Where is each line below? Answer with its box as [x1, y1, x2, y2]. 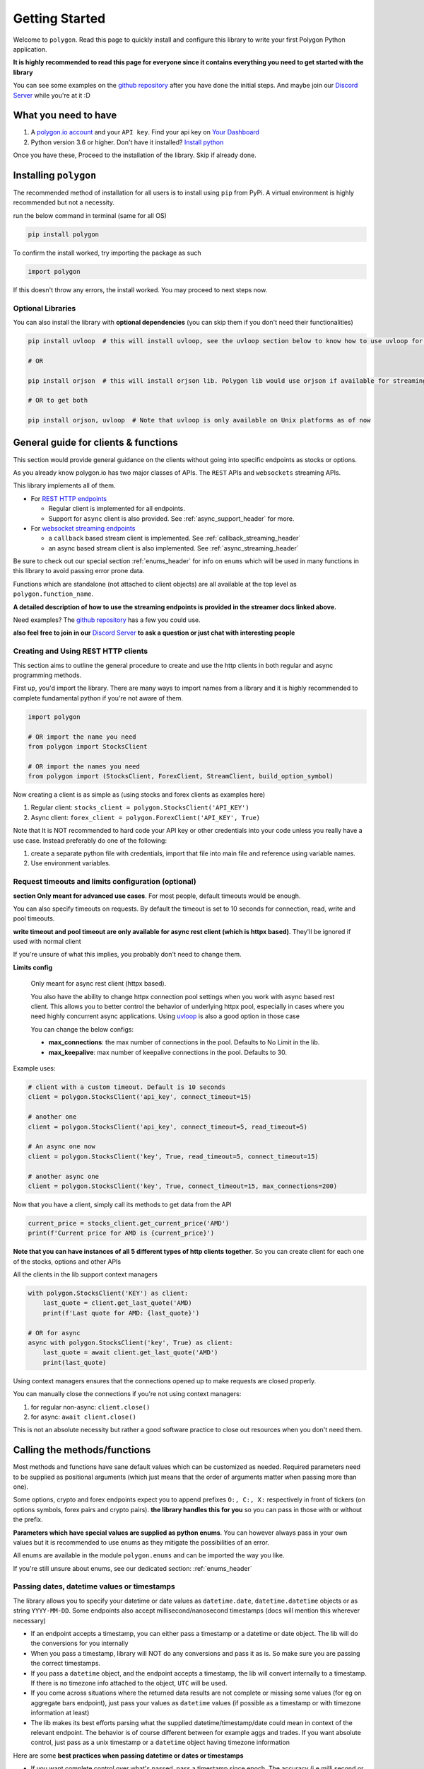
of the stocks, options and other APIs [13, 1257, 122, 1266]
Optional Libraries [13, 303, 76, 313]
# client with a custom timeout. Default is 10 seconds [28, 1083, 226, 1091]
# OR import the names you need [28, 762, 141, 771]
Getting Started [13, 11, 106, 26]
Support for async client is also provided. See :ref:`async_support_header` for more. [48, 514, 295, 523]
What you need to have [13, 110, 117, 122]
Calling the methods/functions [13, 1444, 151, 1456]
